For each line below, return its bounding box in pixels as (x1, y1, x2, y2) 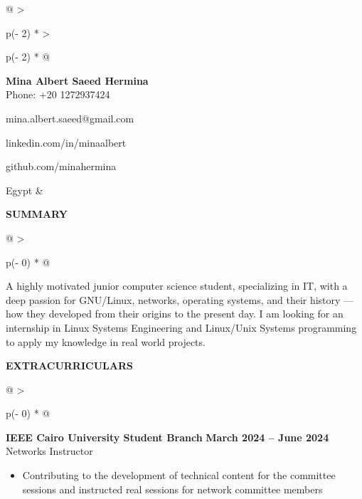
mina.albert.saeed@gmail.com (6, 110, 134, 125)
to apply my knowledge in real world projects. (6, 334, 206, 349)
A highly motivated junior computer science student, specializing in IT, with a (6, 278, 348, 293)
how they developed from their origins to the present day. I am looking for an (6, 306, 344, 321)
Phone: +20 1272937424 (6, 87, 110, 102)
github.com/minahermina (6, 159, 117, 174)
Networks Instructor (6, 443, 93, 458)
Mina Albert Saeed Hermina (6, 73, 149, 88)
